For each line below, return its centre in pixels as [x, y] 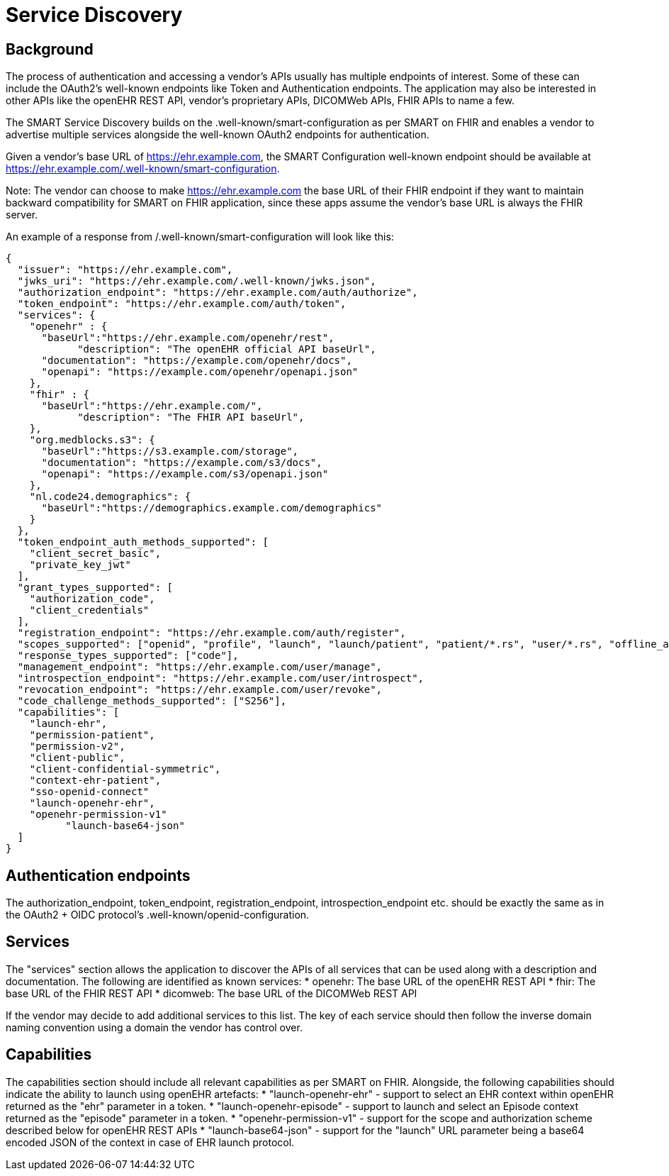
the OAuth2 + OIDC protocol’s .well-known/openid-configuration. [158, 915]
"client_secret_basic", [95, 554]
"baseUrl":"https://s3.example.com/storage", [170, 451]
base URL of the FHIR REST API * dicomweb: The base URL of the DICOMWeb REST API [212, 993]
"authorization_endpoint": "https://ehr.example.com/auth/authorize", [218, 293]
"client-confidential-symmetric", [125, 769]
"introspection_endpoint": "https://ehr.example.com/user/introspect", [221, 678]
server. [22, 215]
